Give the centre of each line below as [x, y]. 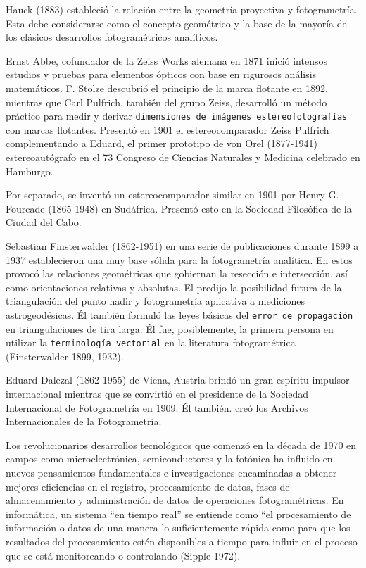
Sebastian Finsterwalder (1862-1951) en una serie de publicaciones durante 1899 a [182, 245]
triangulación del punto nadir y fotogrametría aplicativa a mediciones [155, 301]
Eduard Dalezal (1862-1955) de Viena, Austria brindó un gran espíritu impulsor [178, 380]
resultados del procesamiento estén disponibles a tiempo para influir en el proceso [182, 541]
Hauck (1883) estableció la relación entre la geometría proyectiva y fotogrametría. [182, 9]
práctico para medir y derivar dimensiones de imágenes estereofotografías [177, 116]
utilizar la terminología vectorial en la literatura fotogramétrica [151, 342]
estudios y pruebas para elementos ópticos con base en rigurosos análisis [161, 74]
